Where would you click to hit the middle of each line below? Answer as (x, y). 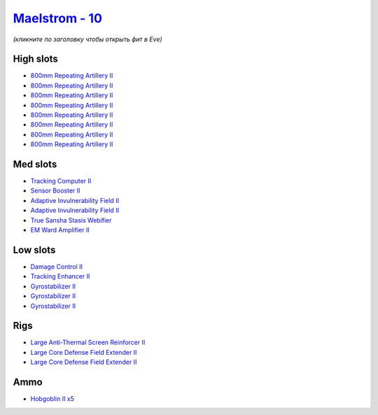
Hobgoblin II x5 (52, 399)
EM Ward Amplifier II (60, 230)
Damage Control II (57, 267)
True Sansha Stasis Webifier (71, 220)
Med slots (35, 164)
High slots (36, 59)
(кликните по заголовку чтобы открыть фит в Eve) (87, 39)
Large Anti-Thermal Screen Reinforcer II (88, 342)
